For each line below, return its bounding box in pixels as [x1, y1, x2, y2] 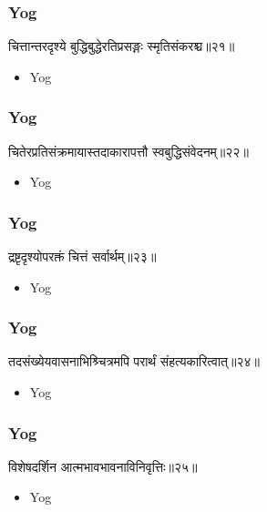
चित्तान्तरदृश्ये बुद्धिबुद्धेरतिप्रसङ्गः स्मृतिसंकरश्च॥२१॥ [8, 36, 235, 56]
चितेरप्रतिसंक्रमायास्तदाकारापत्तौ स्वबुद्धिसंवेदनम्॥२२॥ [8, 141, 249, 160]
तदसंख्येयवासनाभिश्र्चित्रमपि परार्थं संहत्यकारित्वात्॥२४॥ [8, 352, 260, 371]
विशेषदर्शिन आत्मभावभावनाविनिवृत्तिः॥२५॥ [8, 456, 198, 476]
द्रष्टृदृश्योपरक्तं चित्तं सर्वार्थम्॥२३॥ [8, 247, 157, 266]
